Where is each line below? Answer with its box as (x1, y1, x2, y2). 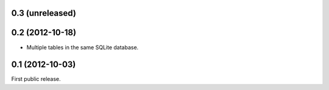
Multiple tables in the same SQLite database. (26, 43, 139, 51)
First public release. (11, 75, 61, 83)
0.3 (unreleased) (11, 8, 76, 18)
